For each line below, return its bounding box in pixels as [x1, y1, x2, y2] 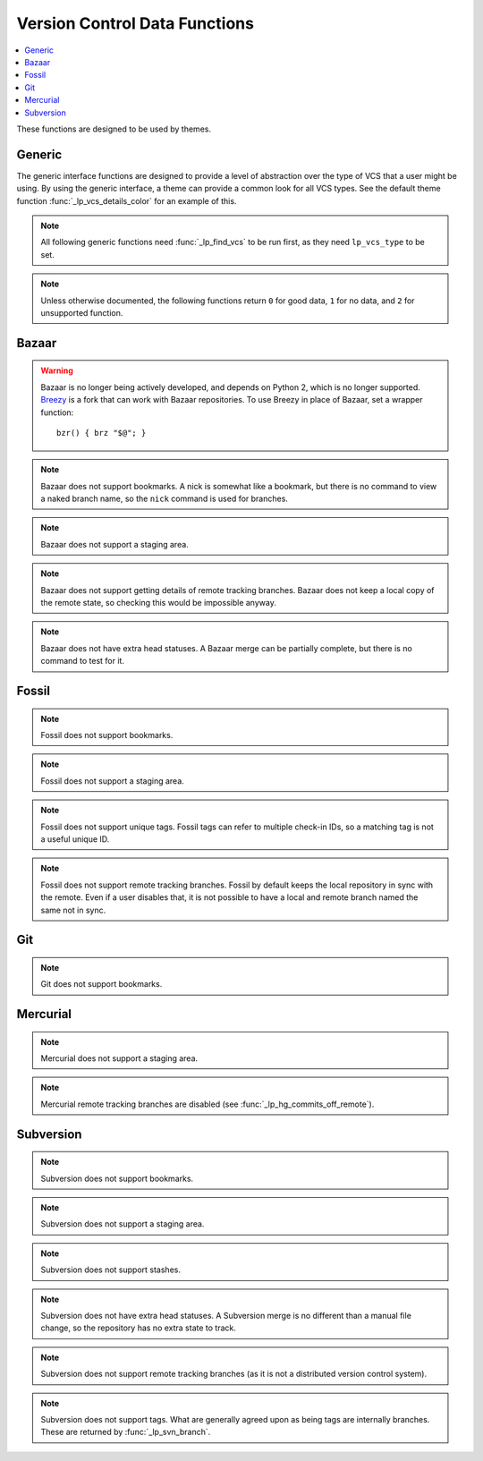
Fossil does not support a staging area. [40, 775, 185, 786]
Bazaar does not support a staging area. [40, 539, 190, 549]
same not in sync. [40, 905, 106, 915]
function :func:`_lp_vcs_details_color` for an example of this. [16, 195, 237, 206]
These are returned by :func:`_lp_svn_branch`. [40, 1427, 211, 1438]
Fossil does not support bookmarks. [40, 729, 174, 740]
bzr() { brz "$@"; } [56, 428, 147, 437]
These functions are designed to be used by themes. [16, 123, 212, 134]
